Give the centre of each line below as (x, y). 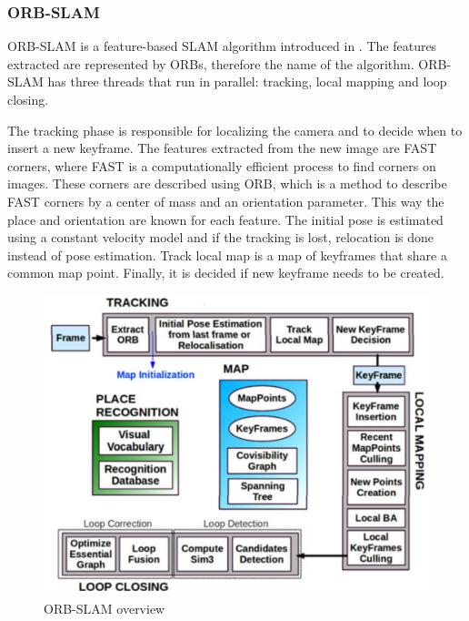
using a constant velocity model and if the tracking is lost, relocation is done (221, 237)
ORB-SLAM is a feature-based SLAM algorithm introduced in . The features (222, 46)
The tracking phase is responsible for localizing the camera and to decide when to (235, 130)
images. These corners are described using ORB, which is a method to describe (227, 183)
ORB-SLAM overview (105, 608)
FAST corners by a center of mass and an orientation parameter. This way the (226, 201)
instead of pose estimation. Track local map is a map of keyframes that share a (227, 255)
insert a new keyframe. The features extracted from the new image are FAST (222, 148)
